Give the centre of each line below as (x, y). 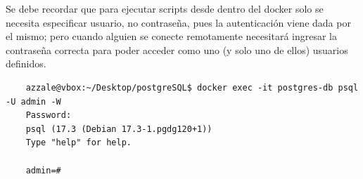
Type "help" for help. (78, 143)
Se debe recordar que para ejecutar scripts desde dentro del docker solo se (165, 8)
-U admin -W (33, 101)
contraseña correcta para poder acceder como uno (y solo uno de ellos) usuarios (177, 49)
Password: (49, 115)
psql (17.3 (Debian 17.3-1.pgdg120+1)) (119, 129)
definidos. (26, 64)
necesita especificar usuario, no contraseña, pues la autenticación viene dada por (178, 22)
